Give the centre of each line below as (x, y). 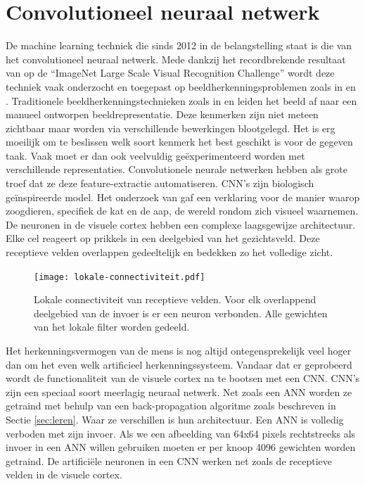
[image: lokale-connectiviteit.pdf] (120, 277)
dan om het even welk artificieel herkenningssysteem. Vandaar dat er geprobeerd (179, 364)
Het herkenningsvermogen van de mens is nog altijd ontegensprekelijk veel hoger (179, 351)
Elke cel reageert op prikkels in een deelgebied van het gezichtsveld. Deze (163, 238)
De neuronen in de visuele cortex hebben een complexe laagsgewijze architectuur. (181, 224)
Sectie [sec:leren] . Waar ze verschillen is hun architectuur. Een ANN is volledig (175, 420)
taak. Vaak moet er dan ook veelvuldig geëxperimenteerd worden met (155, 155)
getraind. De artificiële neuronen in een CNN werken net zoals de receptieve (169, 460)
